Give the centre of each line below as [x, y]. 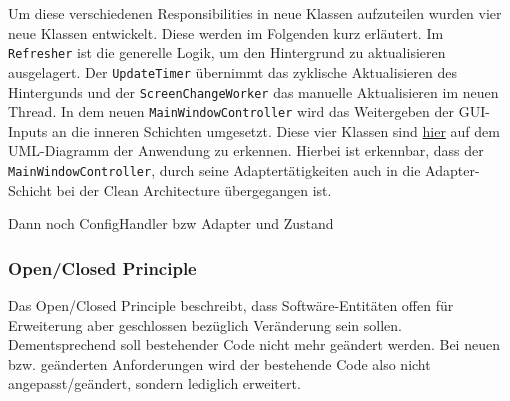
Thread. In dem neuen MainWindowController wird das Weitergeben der [231, 111]
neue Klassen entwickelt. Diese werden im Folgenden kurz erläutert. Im [226, 32]
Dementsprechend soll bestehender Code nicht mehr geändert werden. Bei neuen [254, 344]
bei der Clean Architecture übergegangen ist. [194, 189]
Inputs [28, 130]
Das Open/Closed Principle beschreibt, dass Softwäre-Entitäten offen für [231, 305]
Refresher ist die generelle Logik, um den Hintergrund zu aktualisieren [227, 52]
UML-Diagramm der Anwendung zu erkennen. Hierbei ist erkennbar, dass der [246, 150]
